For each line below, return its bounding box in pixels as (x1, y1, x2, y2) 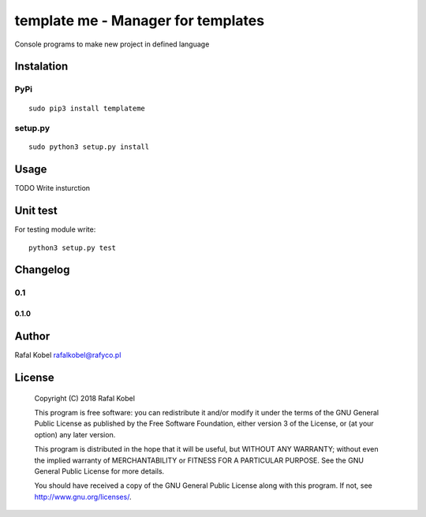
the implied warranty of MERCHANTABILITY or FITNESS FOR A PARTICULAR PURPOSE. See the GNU (34, 456, 364, 465)
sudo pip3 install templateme (28, 103, 146, 113)
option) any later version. (34, 430, 116, 439)
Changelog (14, 263, 70, 277)
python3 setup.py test (28, 243, 117, 252)
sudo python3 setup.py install (28, 143, 150, 151)
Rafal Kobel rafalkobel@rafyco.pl (14, 351, 121, 360)
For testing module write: (14, 225, 96, 234)
